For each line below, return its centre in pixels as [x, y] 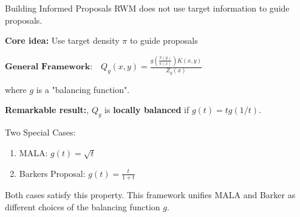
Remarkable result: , [47, 110]
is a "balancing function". [83, 89]
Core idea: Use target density [62, 40]
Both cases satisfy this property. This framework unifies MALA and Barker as [150, 195]
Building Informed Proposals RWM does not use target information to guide [147, 8]
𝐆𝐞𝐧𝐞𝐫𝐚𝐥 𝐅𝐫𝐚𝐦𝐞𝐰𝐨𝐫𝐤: [49, 67]
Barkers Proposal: [52, 173]
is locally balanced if [147, 110]
